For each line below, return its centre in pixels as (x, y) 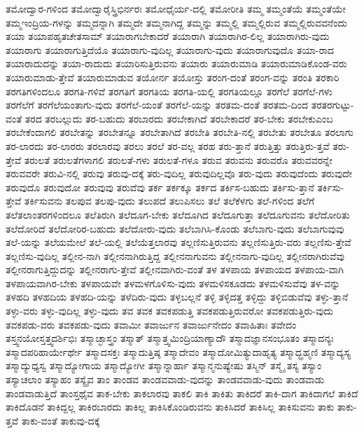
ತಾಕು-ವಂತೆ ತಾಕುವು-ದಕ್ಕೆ (61, 420)
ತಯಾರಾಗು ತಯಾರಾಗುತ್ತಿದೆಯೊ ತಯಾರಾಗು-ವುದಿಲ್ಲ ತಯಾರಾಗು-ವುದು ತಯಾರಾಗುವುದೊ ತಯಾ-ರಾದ (170, 49)
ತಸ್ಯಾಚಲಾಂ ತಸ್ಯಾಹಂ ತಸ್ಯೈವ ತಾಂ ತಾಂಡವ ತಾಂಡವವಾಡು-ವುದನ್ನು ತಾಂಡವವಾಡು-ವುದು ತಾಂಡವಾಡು (165, 379)
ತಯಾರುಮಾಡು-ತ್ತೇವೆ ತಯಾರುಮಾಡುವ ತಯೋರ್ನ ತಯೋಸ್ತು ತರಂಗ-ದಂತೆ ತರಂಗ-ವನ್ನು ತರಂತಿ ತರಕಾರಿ (173, 77)
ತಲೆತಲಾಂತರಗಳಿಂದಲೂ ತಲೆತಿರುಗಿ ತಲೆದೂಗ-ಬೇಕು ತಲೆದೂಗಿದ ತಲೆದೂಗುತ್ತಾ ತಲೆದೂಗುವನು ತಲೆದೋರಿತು (178, 214)
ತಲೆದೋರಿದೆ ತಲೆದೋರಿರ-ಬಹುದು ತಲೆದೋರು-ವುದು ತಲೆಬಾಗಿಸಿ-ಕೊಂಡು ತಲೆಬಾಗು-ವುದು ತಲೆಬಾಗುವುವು (175, 228)
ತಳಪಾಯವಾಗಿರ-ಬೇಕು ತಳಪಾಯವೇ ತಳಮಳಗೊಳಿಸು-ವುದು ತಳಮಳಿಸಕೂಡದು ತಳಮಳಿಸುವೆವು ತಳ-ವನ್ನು (173, 283)
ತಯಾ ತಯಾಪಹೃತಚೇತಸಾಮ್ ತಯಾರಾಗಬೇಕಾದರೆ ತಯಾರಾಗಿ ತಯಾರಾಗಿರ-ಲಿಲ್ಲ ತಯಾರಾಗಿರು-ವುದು (168, 36)
